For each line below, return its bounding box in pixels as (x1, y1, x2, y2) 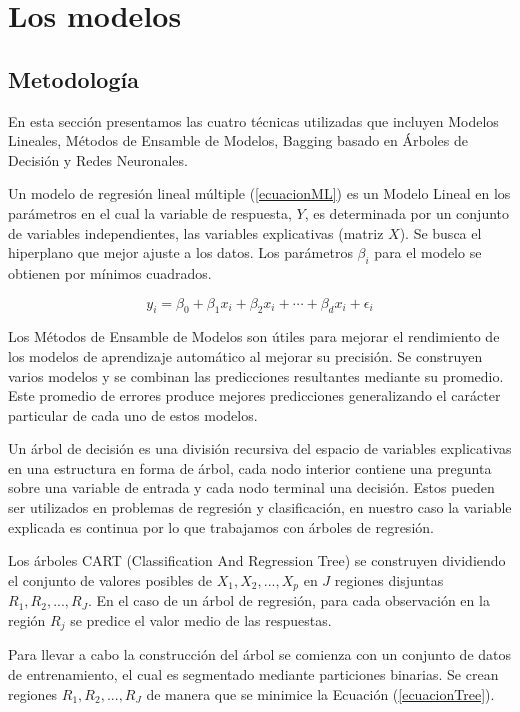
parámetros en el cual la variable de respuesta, (8, 202, 292, 223)
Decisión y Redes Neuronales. (8, 149, 188, 170)
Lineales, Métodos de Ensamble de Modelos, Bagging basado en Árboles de (8, 130, 468, 151)
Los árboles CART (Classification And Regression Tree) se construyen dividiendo (8, 550, 506, 571)
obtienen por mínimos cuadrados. (8, 262, 212, 283)
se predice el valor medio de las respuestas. (70, 609, 332, 630)
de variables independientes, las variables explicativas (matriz (8, 222, 384, 243)
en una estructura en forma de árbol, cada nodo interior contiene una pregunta (8, 457, 492, 478)
